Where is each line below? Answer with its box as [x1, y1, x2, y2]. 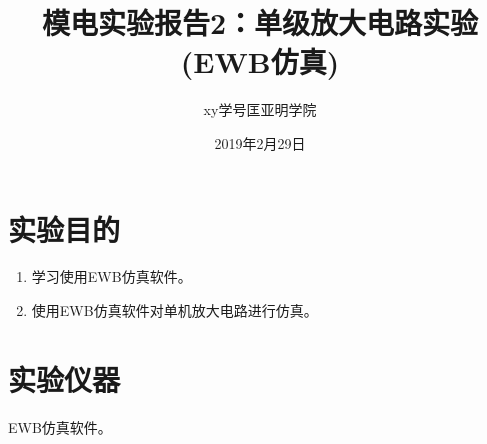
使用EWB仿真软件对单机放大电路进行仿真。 [31, 300, 318, 321]
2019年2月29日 [214, 132, 306, 153]
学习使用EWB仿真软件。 [31, 266, 192, 287]
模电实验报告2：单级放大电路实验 [41, 2, 479, 43]
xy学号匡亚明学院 [203, 99, 317, 120]
